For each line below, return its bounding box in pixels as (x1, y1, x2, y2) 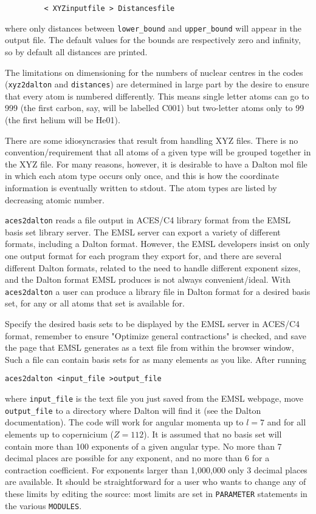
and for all (267, 416, 306, 428)
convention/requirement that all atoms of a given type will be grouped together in (5, 146, 311, 158)
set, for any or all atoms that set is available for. (5, 297, 185, 309)
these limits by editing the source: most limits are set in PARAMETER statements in (5, 487, 307, 499)
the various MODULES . (5, 499, 82, 512)
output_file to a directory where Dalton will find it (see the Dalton (5, 404, 261, 416)
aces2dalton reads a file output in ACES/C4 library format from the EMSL (5, 214, 291, 226)
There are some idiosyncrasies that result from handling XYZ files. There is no (5, 134, 298, 146)
